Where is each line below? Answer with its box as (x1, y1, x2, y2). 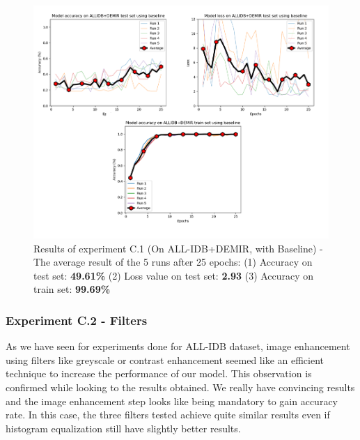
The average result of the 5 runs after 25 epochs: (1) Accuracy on (33, 255, 313, 269)
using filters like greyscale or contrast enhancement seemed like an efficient (6, 352, 324, 367)
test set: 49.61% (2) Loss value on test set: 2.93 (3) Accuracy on (33, 268, 314, 282)
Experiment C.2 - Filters (6, 311, 148, 328)
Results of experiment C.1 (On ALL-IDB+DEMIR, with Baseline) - (33, 241, 323, 255)
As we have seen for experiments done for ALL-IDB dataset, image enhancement (6, 339, 350, 354)
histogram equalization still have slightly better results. (6, 420, 241, 435)
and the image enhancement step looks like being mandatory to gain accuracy (6, 393, 338, 408)
